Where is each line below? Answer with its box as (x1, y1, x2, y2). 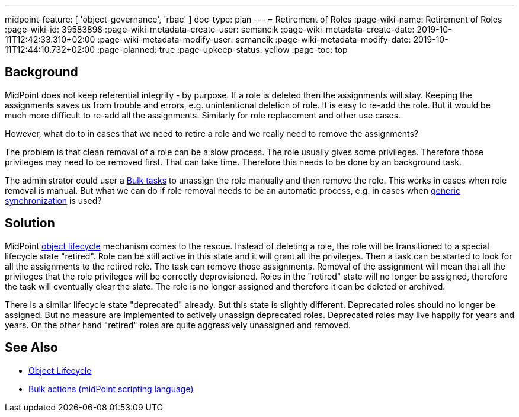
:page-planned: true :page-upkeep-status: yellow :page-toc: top (97, 44, 348, 54)
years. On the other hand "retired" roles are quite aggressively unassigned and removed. (5, 319, 351, 330)
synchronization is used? (5, 195, 102, 206)
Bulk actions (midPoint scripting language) (28, 383, 194, 394)
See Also (5, 340, 58, 355)
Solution (5, 216, 55, 231)
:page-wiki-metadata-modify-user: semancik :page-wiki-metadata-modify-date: (97, 34, 411, 44)
